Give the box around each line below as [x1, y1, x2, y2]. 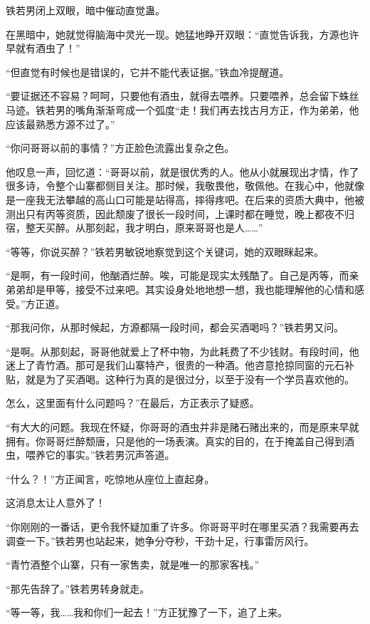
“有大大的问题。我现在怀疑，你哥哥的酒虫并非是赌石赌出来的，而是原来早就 [6, 420, 359, 435]
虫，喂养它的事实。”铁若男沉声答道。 [6, 447, 175, 462]
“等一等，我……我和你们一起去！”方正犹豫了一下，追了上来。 [6, 605, 287, 620]
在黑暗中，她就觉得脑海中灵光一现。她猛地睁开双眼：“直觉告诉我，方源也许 [6, 26, 359, 41]
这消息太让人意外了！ [6, 495, 105, 510]
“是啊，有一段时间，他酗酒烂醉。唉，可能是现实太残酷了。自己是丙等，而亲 [6, 268, 359, 283]
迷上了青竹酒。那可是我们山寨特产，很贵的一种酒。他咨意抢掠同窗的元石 [6, 358, 344, 373]
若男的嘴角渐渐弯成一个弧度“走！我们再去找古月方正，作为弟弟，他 [45, 102, 359, 117]
